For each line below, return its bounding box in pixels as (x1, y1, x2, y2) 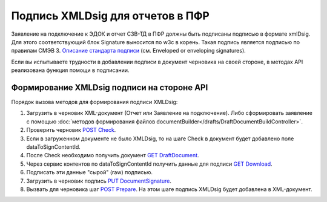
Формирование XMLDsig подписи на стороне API (11, 82, 208, 93)
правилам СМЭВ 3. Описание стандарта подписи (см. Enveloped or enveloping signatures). (11, 47, 246, 54)
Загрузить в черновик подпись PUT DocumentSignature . (26, 177, 172, 184)
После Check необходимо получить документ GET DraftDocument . (26, 152, 199, 159)
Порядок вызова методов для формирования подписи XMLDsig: (11, 99, 178, 106)
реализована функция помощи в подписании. (11, 67, 130, 74)
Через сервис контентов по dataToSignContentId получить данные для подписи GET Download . (26, 160, 272, 168)
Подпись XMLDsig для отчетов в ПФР (11, 9, 210, 22)
